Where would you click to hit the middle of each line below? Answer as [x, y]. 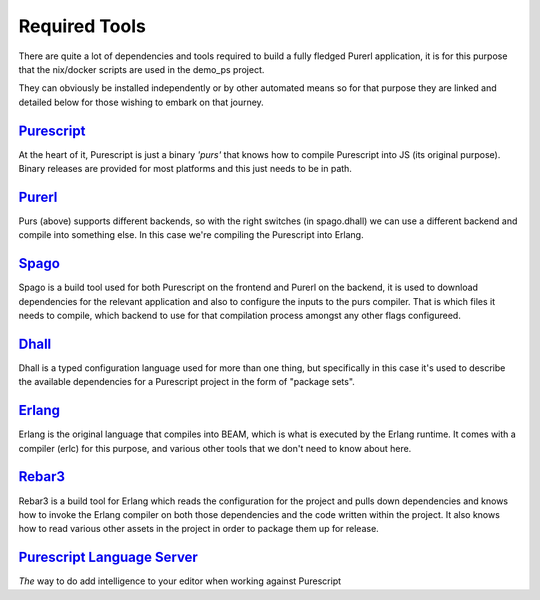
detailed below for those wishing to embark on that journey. [141, 102]
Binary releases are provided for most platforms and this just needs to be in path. [185, 169]
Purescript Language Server [108, 557]
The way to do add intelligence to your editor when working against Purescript [180, 581]
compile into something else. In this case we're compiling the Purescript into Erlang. [191, 235]
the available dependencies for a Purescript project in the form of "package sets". [186, 382]
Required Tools [82, 26]
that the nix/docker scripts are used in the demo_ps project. [141, 69]
